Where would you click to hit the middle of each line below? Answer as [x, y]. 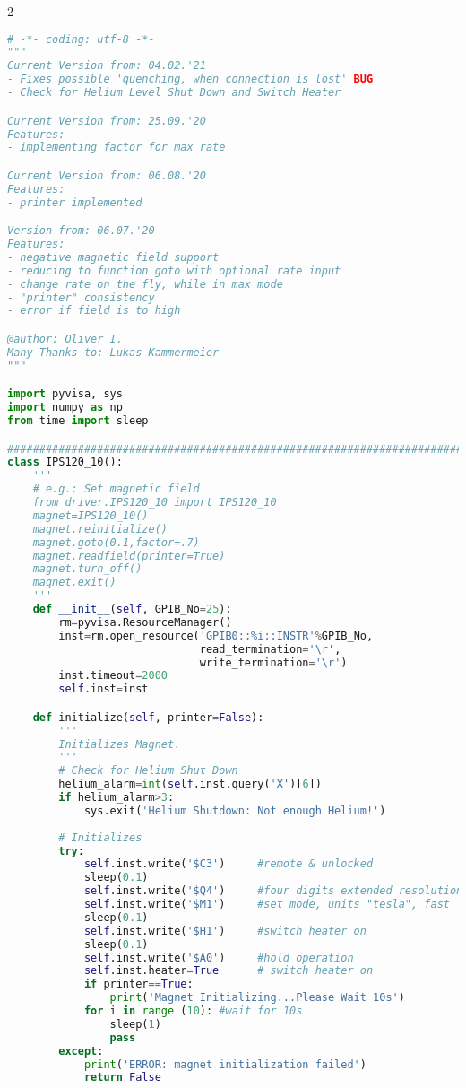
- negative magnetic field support [113, 257]
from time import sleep [78, 421]
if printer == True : [138, 984]
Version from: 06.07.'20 [81, 231]
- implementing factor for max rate [116, 148]
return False [122, 1078]
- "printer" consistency [81, 297]
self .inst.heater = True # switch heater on [229, 971]
